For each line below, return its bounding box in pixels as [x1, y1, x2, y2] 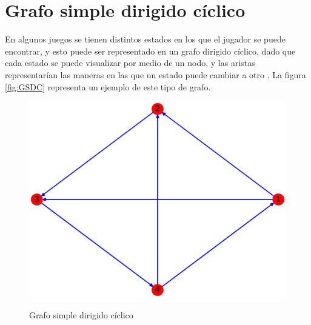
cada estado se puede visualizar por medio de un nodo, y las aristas [5, 56, 255, 69]
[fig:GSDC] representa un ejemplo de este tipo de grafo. [5, 80, 211, 93]
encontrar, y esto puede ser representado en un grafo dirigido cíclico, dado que [5, 44, 296, 57]
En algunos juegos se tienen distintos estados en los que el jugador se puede [5, 33, 286, 45]
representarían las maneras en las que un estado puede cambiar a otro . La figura [5, 68, 306, 81]
